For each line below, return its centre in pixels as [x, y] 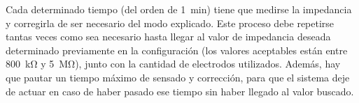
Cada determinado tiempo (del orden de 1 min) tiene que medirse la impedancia [179, 9]
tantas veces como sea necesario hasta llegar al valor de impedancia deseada [168, 37]
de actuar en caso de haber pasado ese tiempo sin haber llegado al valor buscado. [180, 91]
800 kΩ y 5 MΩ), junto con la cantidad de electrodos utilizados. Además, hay [173, 64]
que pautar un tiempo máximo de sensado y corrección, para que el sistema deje [178, 77]
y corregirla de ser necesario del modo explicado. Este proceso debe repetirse [170, 23]
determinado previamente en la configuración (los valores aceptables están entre [177, 50]
